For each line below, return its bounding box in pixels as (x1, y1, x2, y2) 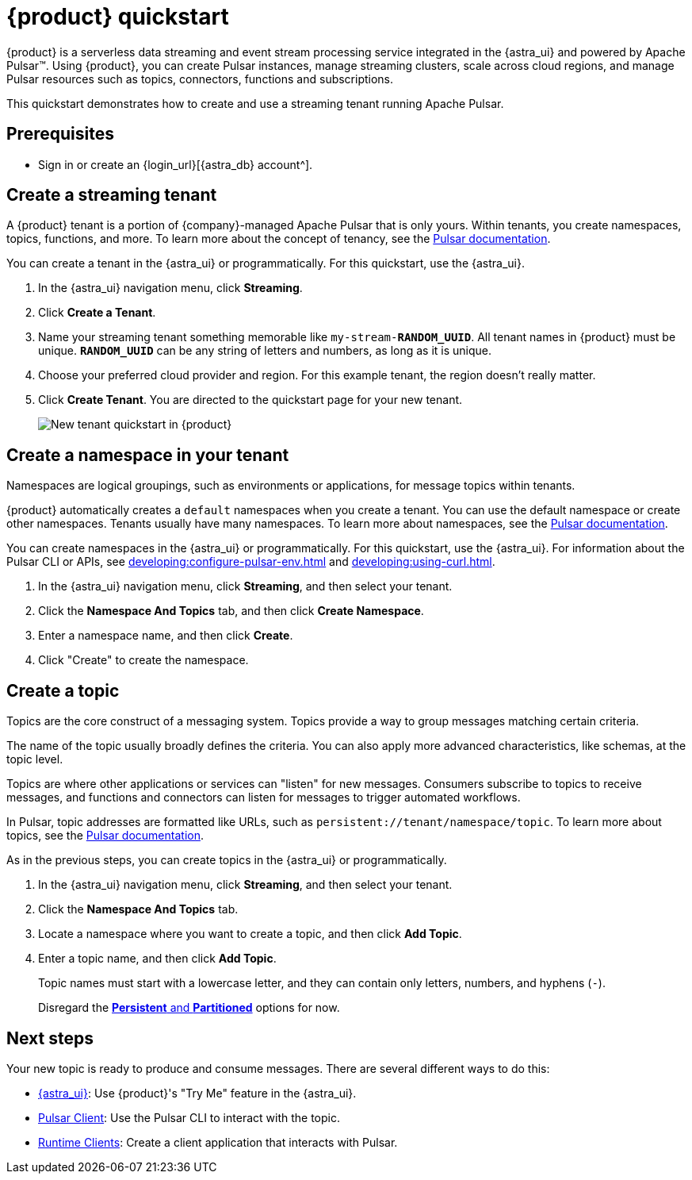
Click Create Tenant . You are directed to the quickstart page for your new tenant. (38, 393, 463, 407)
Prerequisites (6, 124, 114, 144)
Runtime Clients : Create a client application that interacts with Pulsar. (38, 1135, 398, 1149)
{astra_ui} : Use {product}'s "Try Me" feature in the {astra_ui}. (38, 1086, 357, 1100)
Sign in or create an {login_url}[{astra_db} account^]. (38, 157, 313, 171)
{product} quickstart (6, 3, 229, 30)
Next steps (6, 1028, 94, 1048)
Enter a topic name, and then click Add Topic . (38, 951, 277, 966)
